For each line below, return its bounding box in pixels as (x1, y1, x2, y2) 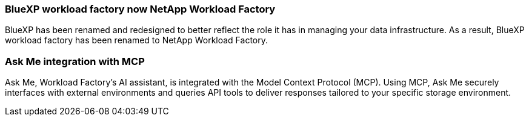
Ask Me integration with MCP (5, 55, 145, 67)
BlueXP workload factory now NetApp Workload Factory (5, 3, 276, 15)
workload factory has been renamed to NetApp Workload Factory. (5, 35, 268, 46)
